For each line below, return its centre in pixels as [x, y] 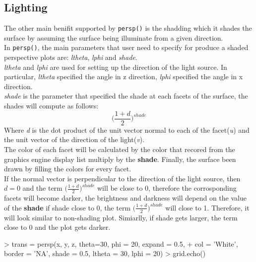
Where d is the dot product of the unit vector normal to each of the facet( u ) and [127, 130]
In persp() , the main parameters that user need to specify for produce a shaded [126, 47]
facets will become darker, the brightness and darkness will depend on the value [125, 198]
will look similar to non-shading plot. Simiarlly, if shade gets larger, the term [121, 217]
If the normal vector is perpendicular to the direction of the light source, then [122, 178]
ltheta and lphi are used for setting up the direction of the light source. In [116, 67]
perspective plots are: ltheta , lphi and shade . [71, 57]
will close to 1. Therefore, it [207, 207]
